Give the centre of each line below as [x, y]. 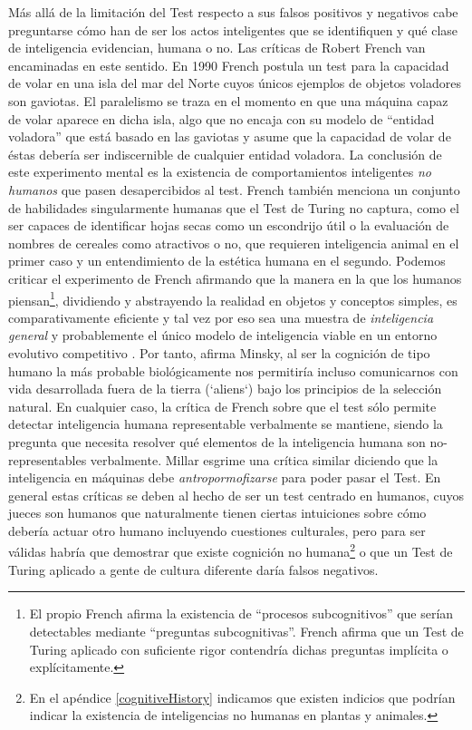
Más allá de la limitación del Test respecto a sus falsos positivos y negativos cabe [233, 12]
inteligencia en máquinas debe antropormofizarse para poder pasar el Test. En [225, 477]
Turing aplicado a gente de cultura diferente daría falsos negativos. [193, 569]
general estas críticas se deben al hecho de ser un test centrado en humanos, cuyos [236, 495]
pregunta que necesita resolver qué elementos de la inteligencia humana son [217, 441]
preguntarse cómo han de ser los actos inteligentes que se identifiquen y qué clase [233, 29]
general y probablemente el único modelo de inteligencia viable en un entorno [223, 335]
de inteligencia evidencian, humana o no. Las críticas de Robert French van [217, 48]
